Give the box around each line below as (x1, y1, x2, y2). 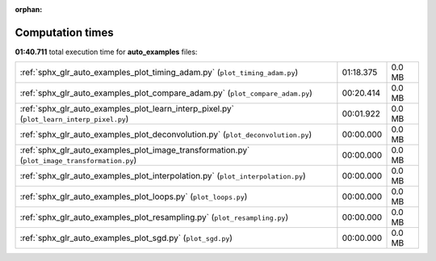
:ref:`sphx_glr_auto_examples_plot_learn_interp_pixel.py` (19, 103, 234, 115)
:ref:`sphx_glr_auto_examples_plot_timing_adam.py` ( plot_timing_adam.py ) (19, 67, 299, 78)
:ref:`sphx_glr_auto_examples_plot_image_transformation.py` (19, 145, 250, 156)
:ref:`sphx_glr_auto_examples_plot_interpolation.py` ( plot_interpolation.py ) (19, 170, 306, 182)
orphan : (15, 5, 43, 14)
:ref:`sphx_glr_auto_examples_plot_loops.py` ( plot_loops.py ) (19, 191, 248, 202)
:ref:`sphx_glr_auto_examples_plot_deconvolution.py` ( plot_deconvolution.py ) (19, 129, 312, 141)
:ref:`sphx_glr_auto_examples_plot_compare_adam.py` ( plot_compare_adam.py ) (19, 87, 312, 99)
